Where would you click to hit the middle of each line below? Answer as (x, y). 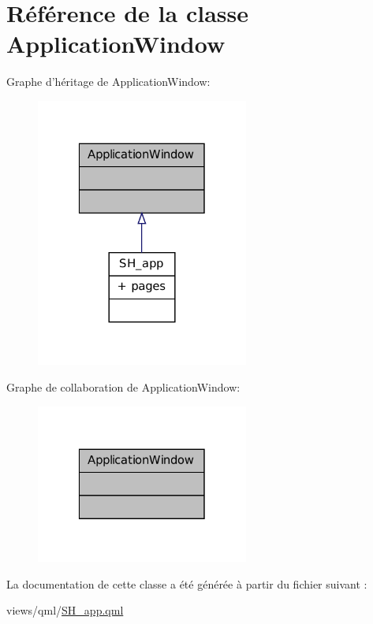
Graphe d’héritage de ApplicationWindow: (108, 82)
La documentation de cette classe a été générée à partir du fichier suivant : (187, 583)
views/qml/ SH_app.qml (65, 610)
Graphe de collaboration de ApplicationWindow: (123, 387)
